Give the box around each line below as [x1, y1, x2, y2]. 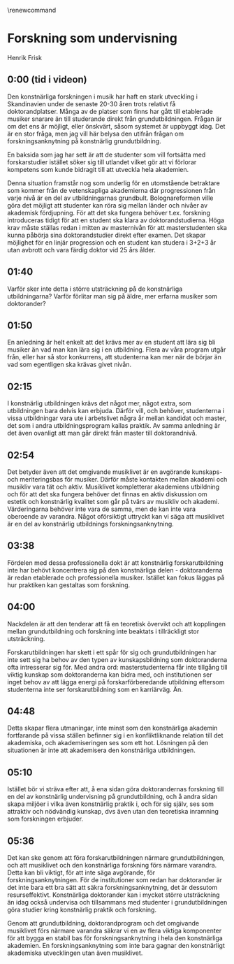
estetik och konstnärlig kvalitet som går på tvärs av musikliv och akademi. [7, 498, 220, 505]
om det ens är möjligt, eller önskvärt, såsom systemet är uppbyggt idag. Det [7, 122, 226, 130]
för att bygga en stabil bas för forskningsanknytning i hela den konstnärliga [7, 934, 224, 942]
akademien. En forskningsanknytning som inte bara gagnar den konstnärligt [7, 942, 225, 950]
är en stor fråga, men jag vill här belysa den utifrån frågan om [7, 129, 184, 138]
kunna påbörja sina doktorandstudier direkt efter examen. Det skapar [7, 231, 206, 239]
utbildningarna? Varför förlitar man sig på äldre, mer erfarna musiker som [7, 292, 218, 300]
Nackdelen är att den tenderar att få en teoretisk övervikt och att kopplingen [7, 619, 226, 628]
